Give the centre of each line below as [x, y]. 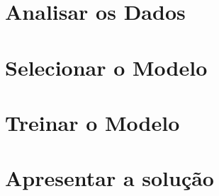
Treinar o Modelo [92, 122]
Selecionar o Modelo [106, 67]
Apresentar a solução [109, 178]
